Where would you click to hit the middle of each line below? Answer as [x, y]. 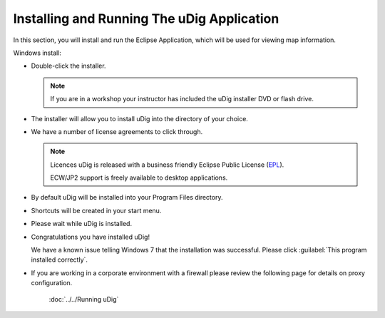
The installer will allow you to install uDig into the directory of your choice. [140, 118]
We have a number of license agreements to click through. [117, 131]
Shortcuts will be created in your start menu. [96, 210]
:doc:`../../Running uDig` [84, 299]
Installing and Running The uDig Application [146, 19]
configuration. [52, 283]
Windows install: [37, 53]
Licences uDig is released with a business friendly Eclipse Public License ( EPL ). [167, 165]
